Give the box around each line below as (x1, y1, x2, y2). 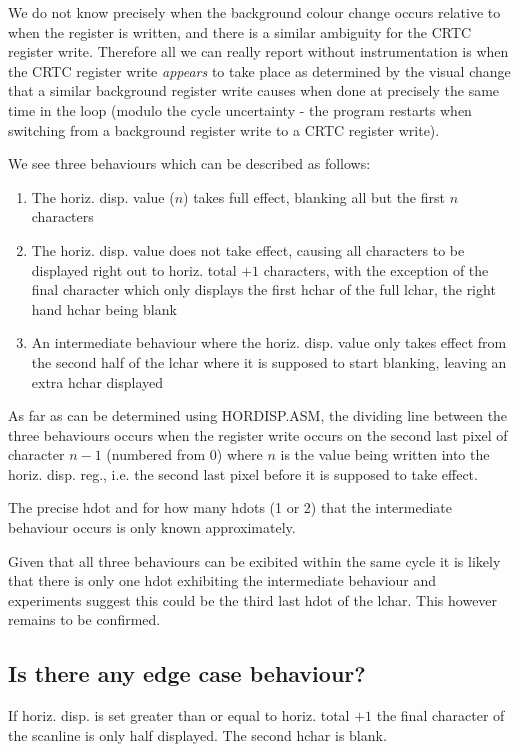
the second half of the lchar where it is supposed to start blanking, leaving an (31, 351, 507, 372)
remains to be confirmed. (8, 609, 161, 630)
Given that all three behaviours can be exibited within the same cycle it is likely (8, 550, 501, 571)
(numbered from (106, 444, 206, 465)
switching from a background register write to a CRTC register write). (8, 119, 440, 140)
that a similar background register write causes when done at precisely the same (8, 80, 500, 101)
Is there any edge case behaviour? (8, 658, 366, 689)
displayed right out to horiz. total (31, 259, 237, 280)
